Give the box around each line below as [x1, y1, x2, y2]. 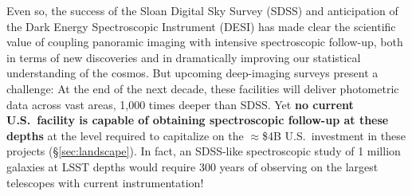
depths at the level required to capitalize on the [6, 127, 244, 143]
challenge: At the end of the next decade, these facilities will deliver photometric [6, 80, 399, 96]
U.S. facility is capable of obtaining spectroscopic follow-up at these [6, 112, 389, 128]
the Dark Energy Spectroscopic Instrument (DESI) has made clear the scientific [6, 18, 396, 34]
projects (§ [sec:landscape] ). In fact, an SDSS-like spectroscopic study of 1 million [6, 143, 401, 159]
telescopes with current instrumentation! [6, 174, 204, 190]
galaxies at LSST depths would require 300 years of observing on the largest [6, 158, 379, 174]
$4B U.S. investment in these [261, 127, 406, 143]
